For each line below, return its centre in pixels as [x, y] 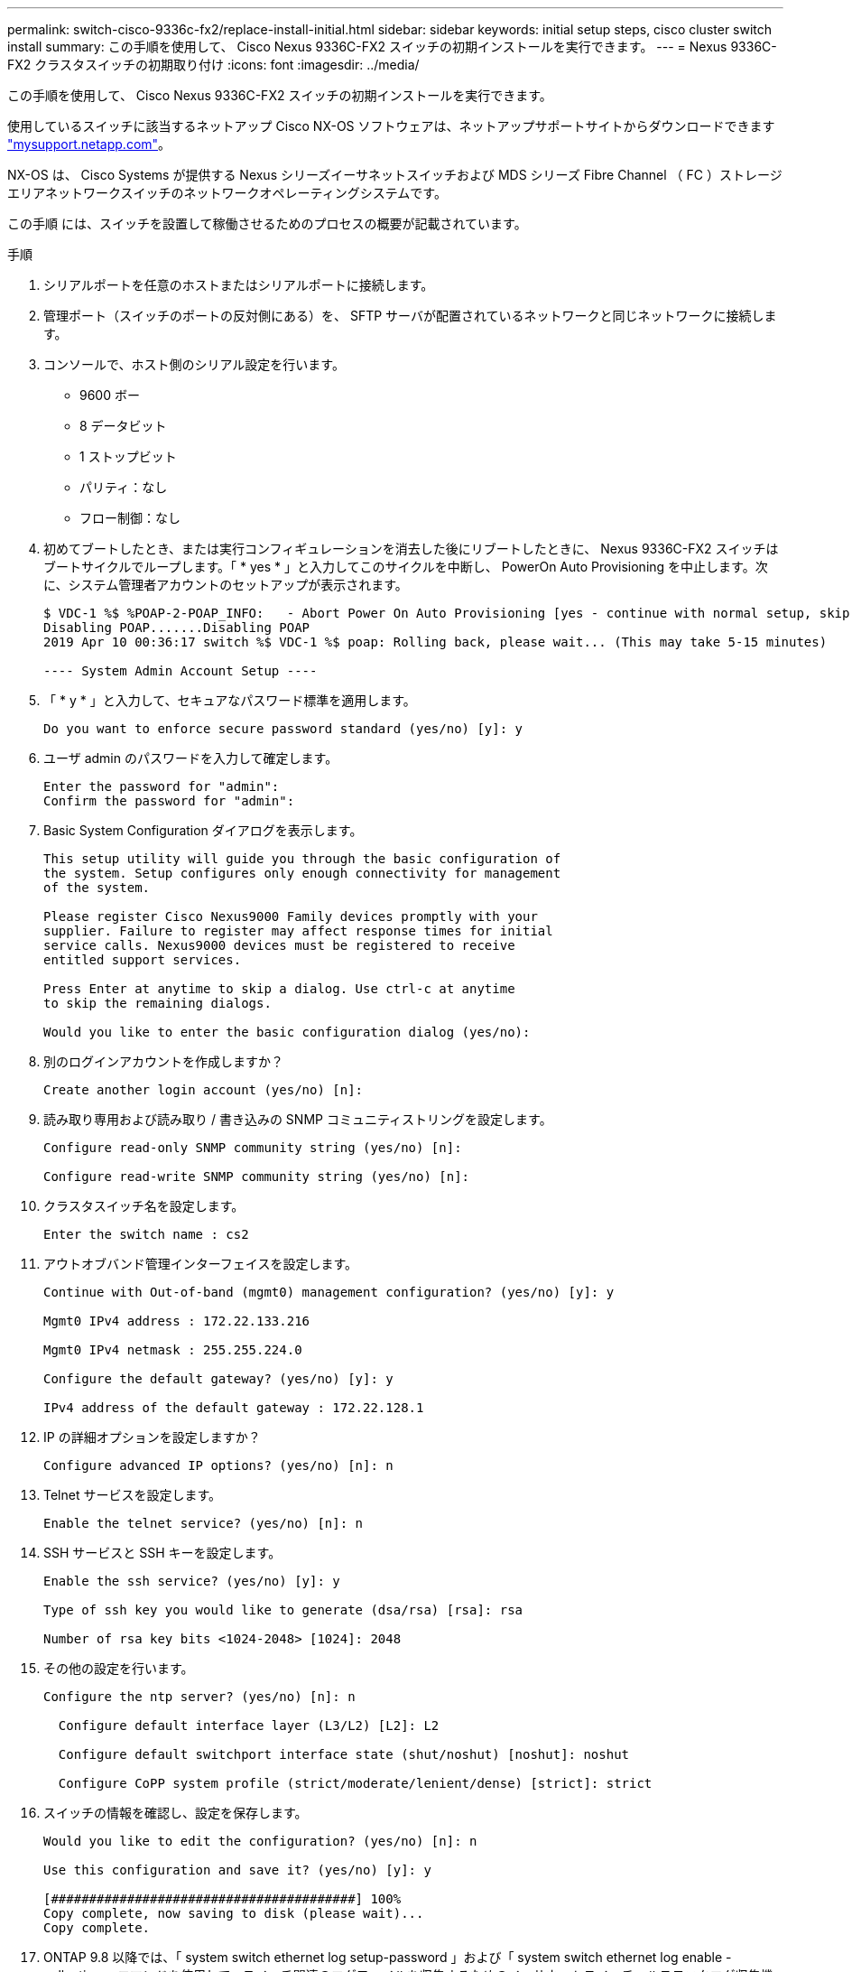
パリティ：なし [124, 487]
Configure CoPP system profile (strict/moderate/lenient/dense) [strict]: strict [355, 1783]
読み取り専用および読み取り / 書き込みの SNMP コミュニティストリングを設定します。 [298, 1119]
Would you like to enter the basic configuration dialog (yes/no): [287, 1032]
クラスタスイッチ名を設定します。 [144, 1206]
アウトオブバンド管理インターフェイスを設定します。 [201, 1264]
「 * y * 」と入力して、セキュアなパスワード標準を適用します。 [230, 700]
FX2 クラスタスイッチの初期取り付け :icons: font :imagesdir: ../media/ [213, 65]
